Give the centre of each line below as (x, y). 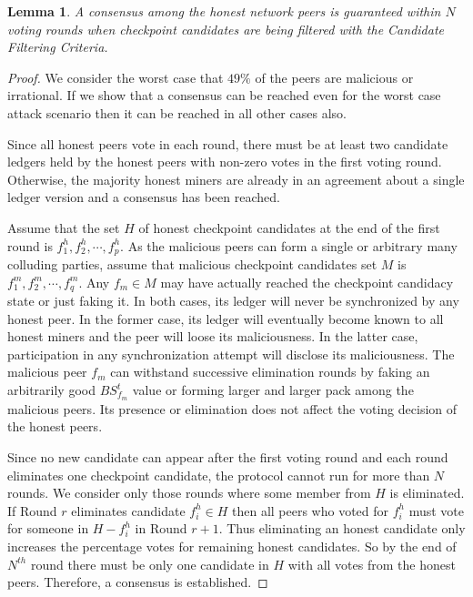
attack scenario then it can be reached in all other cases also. (177, 112)
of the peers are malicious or (334, 77)
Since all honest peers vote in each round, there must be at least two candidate (228, 143)
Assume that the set (64, 227)
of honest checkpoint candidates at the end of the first (289, 227)
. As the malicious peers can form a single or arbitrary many (289, 245)
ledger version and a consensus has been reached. (144, 197)
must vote (437, 510)
